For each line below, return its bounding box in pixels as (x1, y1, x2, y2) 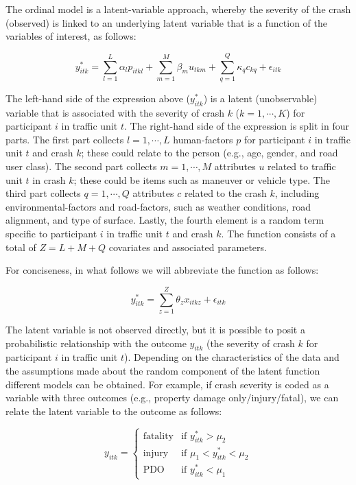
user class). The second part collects (5, 159, 157, 174)
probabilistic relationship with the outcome (5, 335, 187, 350)
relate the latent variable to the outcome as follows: (5, 403, 222, 418)
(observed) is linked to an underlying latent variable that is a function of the (5, 15, 327, 29)
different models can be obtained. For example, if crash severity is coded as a (5, 377, 329, 391)
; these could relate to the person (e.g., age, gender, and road (81, 145, 338, 160)
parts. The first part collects (5, 132, 124, 146)
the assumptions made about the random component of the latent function (5, 363, 320, 377)
